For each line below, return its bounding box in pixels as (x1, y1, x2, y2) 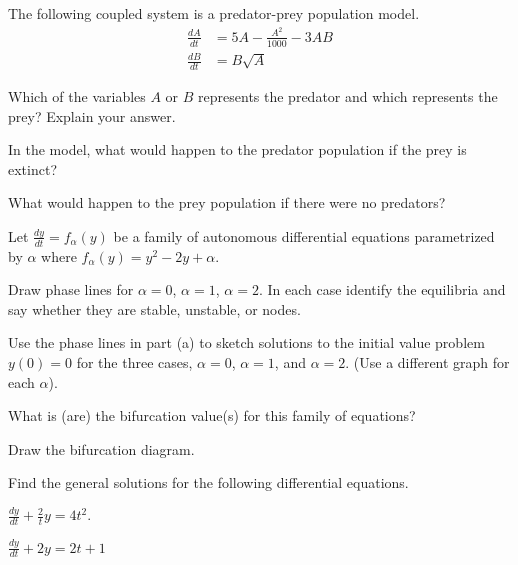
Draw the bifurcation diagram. (8, 438, 195, 459)
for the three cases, (76, 352, 193, 373)
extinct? (8, 158, 57, 179)
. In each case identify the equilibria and (258, 279, 506, 300)
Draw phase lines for (8, 279, 134, 300)
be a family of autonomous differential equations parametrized (113, 225, 495, 246)
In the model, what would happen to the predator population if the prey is (8, 139, 467, 160)
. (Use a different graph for (345, 352, 510, 373)
